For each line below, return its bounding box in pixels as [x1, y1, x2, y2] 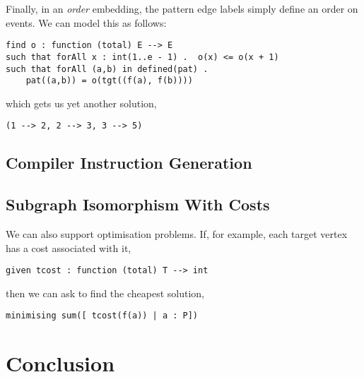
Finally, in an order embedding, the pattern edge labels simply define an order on [6, 1, 358, 16]
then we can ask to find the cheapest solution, [6, 285, 204, 300]
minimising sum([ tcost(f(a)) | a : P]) [6, 311, 199, 321]
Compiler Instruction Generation [6, 152, 252, 174]
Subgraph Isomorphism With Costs [6, 193, 270, 215]
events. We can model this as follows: [6, 15, 167, 30]
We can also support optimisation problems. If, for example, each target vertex [6, 227, 348, 241]
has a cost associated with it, [6, 240, 131, 255]
